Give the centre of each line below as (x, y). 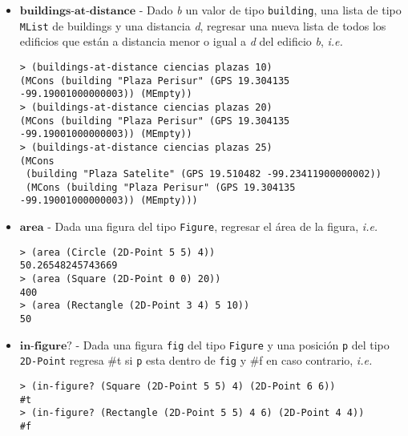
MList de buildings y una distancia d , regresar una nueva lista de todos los (203, 25)
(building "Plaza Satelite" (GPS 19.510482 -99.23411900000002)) (203, 174)
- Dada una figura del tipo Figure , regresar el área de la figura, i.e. (213, 226)
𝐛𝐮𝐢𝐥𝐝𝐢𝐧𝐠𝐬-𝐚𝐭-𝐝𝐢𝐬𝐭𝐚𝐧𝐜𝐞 (78, 11)
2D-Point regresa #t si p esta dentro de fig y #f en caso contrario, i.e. (196, 360)
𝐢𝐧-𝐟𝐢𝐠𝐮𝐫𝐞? (46, 346)
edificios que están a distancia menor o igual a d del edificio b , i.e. (181, 41)
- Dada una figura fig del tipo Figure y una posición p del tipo (232, 344)
